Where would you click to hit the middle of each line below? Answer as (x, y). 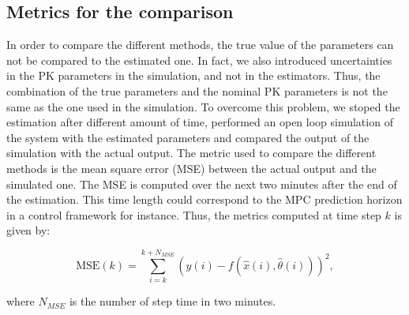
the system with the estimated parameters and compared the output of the (188, 137)
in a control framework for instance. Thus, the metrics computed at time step (194, 214)
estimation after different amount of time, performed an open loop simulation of (200, 122)
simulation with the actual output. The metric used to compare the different (191, 153)
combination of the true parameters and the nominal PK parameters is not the (197, 90)
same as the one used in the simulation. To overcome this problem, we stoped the (203, 106)
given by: (28, 230)
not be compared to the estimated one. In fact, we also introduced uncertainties (199, 60)
